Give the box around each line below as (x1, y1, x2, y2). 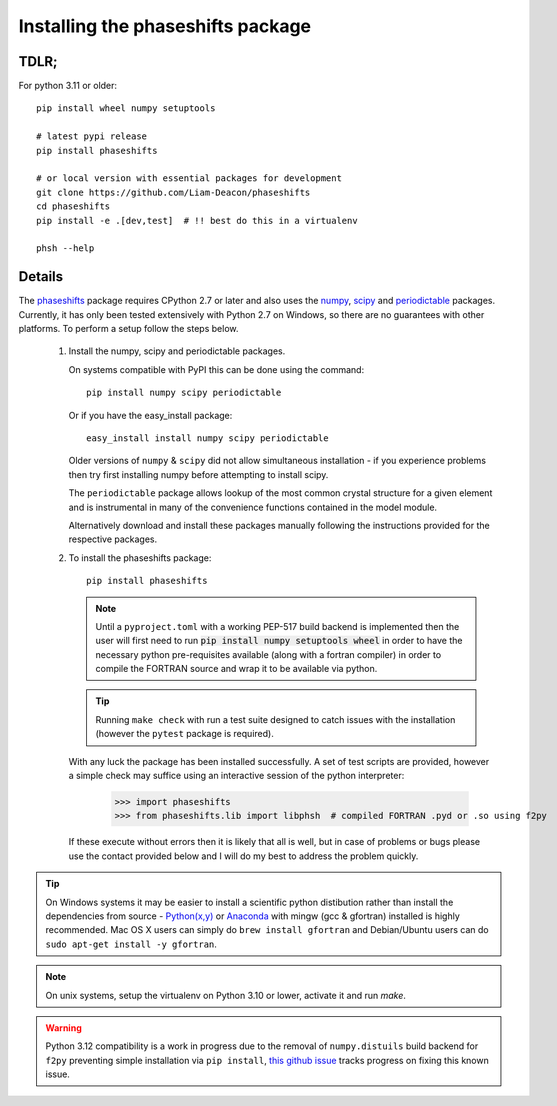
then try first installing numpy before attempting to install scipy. (68, 468, 329, 480)
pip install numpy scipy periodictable (86, 387, 282, 399)
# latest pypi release (36, 131, 148, 142)
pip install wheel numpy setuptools (36, 103, 216, 114)
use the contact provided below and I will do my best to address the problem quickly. (68, 850, 419, 862)
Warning (45, 1021, 82, 1034)
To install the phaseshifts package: (68, 551, 212, 564)
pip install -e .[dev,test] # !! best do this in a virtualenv (36, 215, 359, 226)
